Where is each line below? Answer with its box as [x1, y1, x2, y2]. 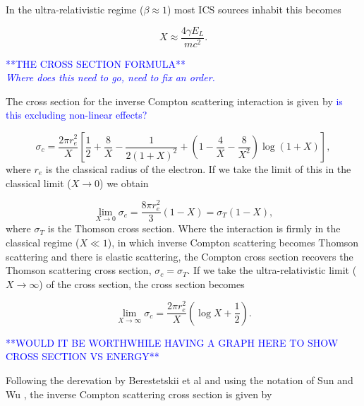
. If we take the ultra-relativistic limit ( [187, 263, 357, 277]
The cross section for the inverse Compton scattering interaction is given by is [6, 93, 343, 108]
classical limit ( [6, 175, 71, 190]
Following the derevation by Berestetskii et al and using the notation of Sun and [6, 373, 353, 388]
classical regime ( [6, 234, 80, 249]
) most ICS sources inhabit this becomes [166, 2, 341, 16]
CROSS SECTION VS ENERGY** [6, 349, 159, 364]
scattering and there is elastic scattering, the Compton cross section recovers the [6, 249, 353, 263]
